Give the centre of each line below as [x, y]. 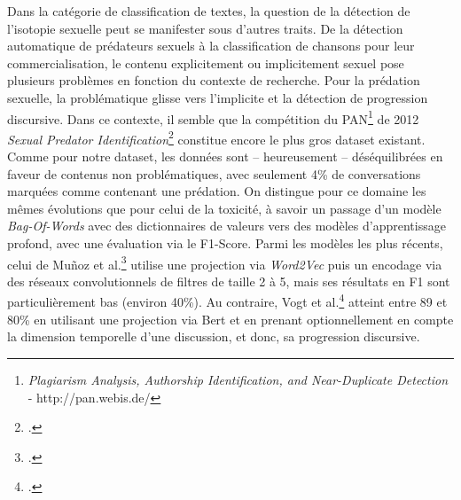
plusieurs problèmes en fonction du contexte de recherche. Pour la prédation [214, 80]
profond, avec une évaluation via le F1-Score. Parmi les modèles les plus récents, [225, 243]
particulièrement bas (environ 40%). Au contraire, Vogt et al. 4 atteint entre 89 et [227, 301]
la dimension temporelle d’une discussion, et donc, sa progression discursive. [214, 336]
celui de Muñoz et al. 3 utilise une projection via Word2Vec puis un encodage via [225, 262]
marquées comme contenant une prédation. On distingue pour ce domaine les [217, 191]
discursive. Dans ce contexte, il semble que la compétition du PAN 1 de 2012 [213, 117]
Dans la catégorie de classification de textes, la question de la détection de [209, 11]
